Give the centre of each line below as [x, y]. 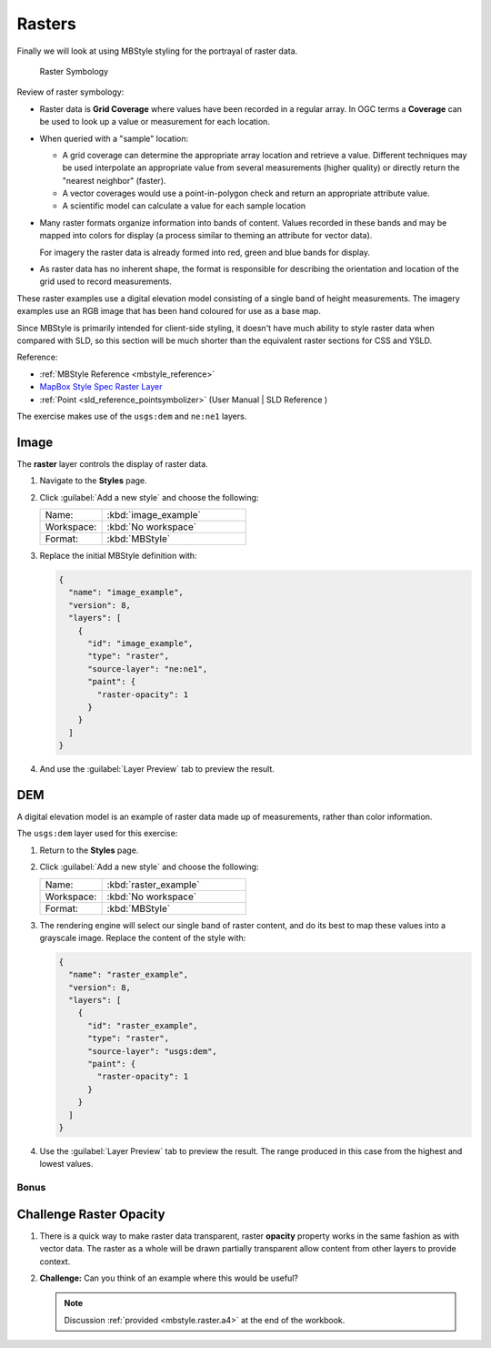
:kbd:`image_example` [154, 515]
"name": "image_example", [126, 593]
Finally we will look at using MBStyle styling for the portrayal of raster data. [157, 51]
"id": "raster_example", [143, 1025]
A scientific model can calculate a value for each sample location [184, 206]
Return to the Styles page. [89, 850]
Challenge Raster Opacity [91, 1214]
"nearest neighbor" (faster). [114, 180]
